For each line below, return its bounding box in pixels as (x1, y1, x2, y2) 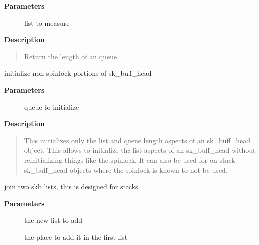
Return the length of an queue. (24, 51, 119, 61)
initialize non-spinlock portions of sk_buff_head (4, 68, 152, 78)
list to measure (24, 17, 70, 28)
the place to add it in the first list (24, 231, 128, 242)
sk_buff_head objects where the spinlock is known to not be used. (24, 164, 228, 175)
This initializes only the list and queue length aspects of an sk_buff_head (24, 135, 250, 145)
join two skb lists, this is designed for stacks (4, 181, 138, 192)
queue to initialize (24, 101, 79, 112)
